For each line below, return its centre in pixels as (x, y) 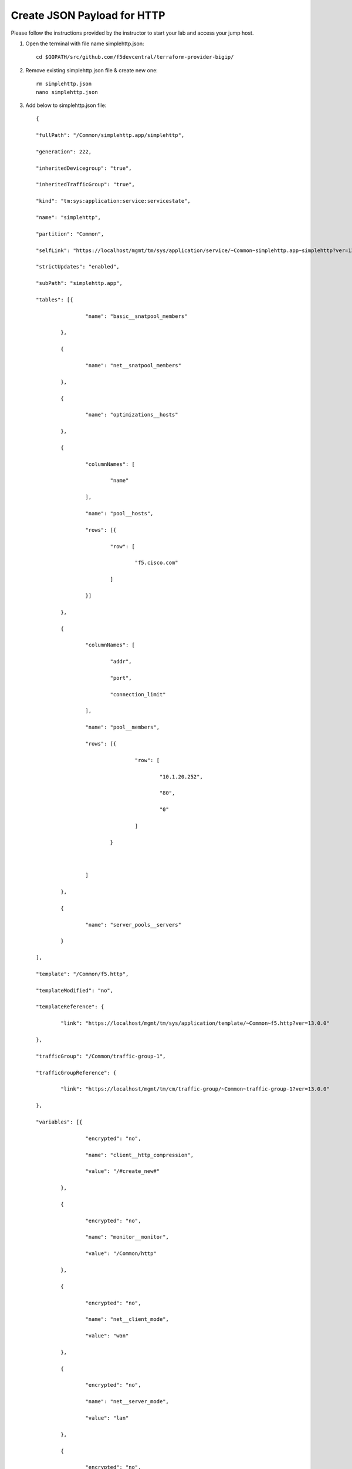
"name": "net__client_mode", (127, 1319)
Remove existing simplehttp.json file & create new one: (92, 70)
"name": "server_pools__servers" (133, 925)
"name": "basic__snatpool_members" (136, 316)
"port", (121, 678)
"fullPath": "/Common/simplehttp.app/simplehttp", (110, 135)
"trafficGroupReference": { (76, 1073)
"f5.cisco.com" (156, 563)
